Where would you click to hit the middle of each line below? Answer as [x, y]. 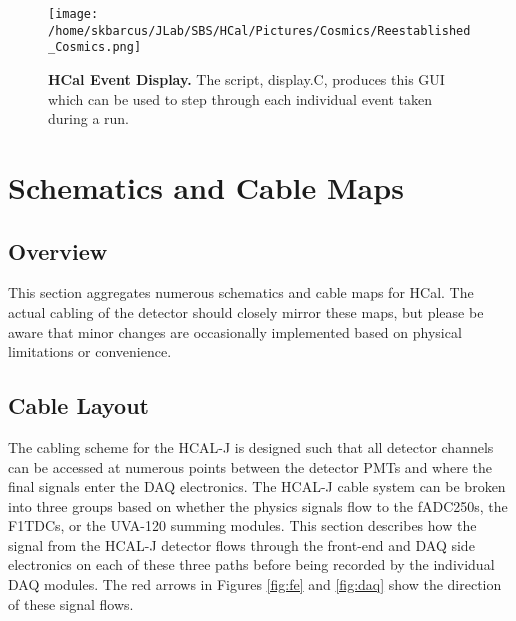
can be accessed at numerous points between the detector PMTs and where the [250, 466]
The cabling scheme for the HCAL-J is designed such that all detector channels [251, 446]
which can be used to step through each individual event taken [240, 98]
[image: [73, 14]
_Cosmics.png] [95, 47]
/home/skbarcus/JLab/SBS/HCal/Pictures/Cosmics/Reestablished [259, 30]
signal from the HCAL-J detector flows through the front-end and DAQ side [241, 544]
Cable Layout [78, 405]
